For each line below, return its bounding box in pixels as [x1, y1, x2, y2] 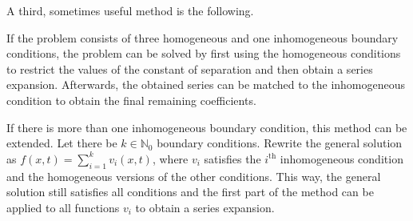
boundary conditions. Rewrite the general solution [157, 135, 403, 151]
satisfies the [204, 150, 261, 167]
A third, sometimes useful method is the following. [6, 2, 254, 18]
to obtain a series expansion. [135, 199, 275, 215]
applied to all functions [6, 199, 120, 215]
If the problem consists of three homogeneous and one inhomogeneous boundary [6, 29, 399, 46]
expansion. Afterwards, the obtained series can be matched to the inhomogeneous [6, 76, 406, 93]
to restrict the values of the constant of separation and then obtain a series [6, 60, 373, 77]
